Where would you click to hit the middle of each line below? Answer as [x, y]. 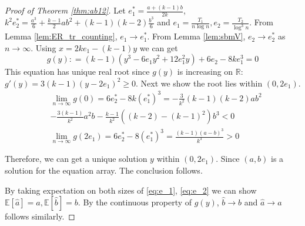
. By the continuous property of [135, 202]
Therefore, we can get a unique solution [76, 159]
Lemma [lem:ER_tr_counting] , [61, 36]
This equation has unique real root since [77, 72]
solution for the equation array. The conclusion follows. [104, 170]
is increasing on [205, 72]
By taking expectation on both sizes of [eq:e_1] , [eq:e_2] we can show [131, 190]
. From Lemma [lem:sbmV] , [196, 36]
